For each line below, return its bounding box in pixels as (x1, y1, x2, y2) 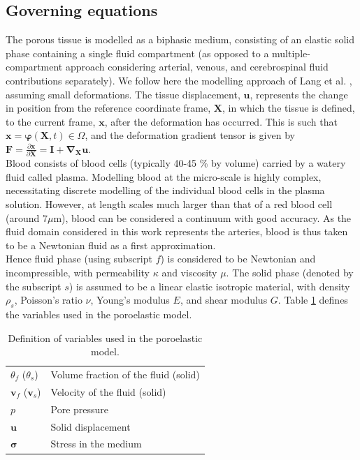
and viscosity (161, 265, 217, 280)
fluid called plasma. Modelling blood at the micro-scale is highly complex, (6, 169, 322, 184)
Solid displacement (50, 419, 131, 433)
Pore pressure (50, 401, 109, 416)
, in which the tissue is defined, (222, 101, 355, 115)
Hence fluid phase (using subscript (6, 251, 152, 266)
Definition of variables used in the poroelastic (8, 330, 203, 345)
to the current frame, (6, 114, 96, 128)
